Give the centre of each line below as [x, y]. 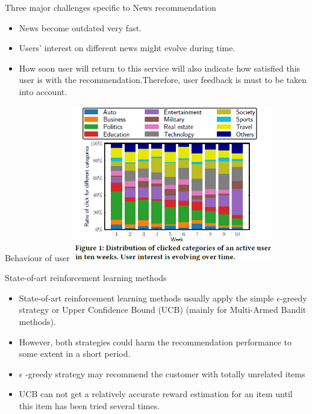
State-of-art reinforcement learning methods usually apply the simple [146, 298]
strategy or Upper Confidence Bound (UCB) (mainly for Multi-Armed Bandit [163, 310]
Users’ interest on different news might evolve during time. [127, 48]
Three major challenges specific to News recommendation [111, 7]
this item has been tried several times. [89, 405]
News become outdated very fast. [80, 27]
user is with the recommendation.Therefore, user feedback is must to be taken [163, 80]
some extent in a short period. [75, 354]
